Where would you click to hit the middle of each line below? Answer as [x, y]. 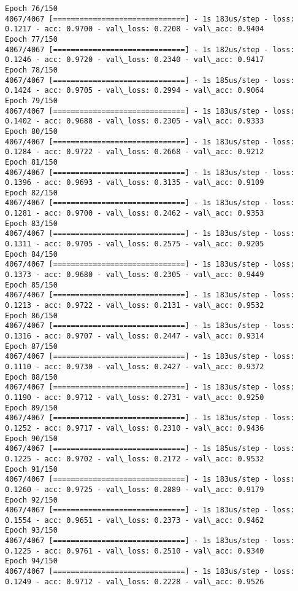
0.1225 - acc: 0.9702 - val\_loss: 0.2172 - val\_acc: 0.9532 [135, 459]
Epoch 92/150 [31, 500]
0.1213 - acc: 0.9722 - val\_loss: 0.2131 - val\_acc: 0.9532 [135, 306]
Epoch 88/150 [31, 377]
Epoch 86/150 [31, 315]
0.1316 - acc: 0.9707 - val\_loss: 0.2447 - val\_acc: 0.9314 [135, 336]
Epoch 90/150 [31, 438]
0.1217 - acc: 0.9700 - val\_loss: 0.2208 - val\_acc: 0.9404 [135, 29]
